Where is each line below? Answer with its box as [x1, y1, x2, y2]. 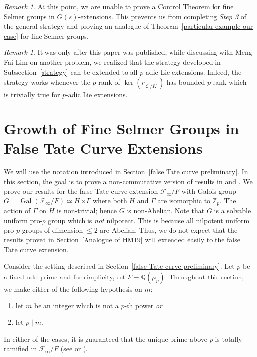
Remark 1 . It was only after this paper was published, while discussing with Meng [4, 47, 252, 57]
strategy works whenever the [4, 77, 90, 87]
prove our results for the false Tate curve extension [4, 186, 158, 196]
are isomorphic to [157, 195, 211, 205]
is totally [215, 333, 242, 344]
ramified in [4, 343, 37, 354]
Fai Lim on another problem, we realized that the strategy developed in [4, 56, 221, 67]
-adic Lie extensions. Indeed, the [143, 66, 242, 77]
